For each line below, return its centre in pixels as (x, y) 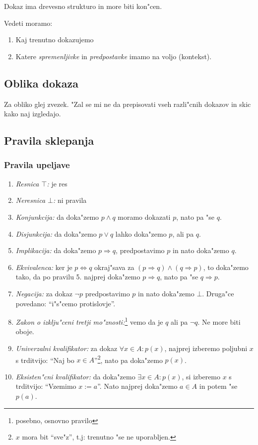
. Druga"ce (218, 293)
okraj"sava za (114, 267)
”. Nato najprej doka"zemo (137, 386)
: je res (57, 183)
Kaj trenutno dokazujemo (55, 40)
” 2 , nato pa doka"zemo (129, 359)
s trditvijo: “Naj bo (45, 360)
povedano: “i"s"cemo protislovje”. (65, 303)
